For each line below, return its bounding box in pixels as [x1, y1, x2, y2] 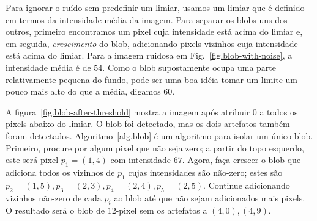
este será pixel [6, 153, 59, 166]
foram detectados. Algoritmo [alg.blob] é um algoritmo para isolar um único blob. [6, 129, 313, 142]
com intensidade [110, 153, 171, 166]
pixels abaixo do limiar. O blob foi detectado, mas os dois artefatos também [6, 117, 290, 130]
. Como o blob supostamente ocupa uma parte [102, 60, 277, 73]
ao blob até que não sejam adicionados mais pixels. [114, 191, 305, 204]
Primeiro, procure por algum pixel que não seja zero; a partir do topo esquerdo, [6, 141, 305, 154]
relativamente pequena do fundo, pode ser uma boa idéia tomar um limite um [6, 73, 297, 85]
